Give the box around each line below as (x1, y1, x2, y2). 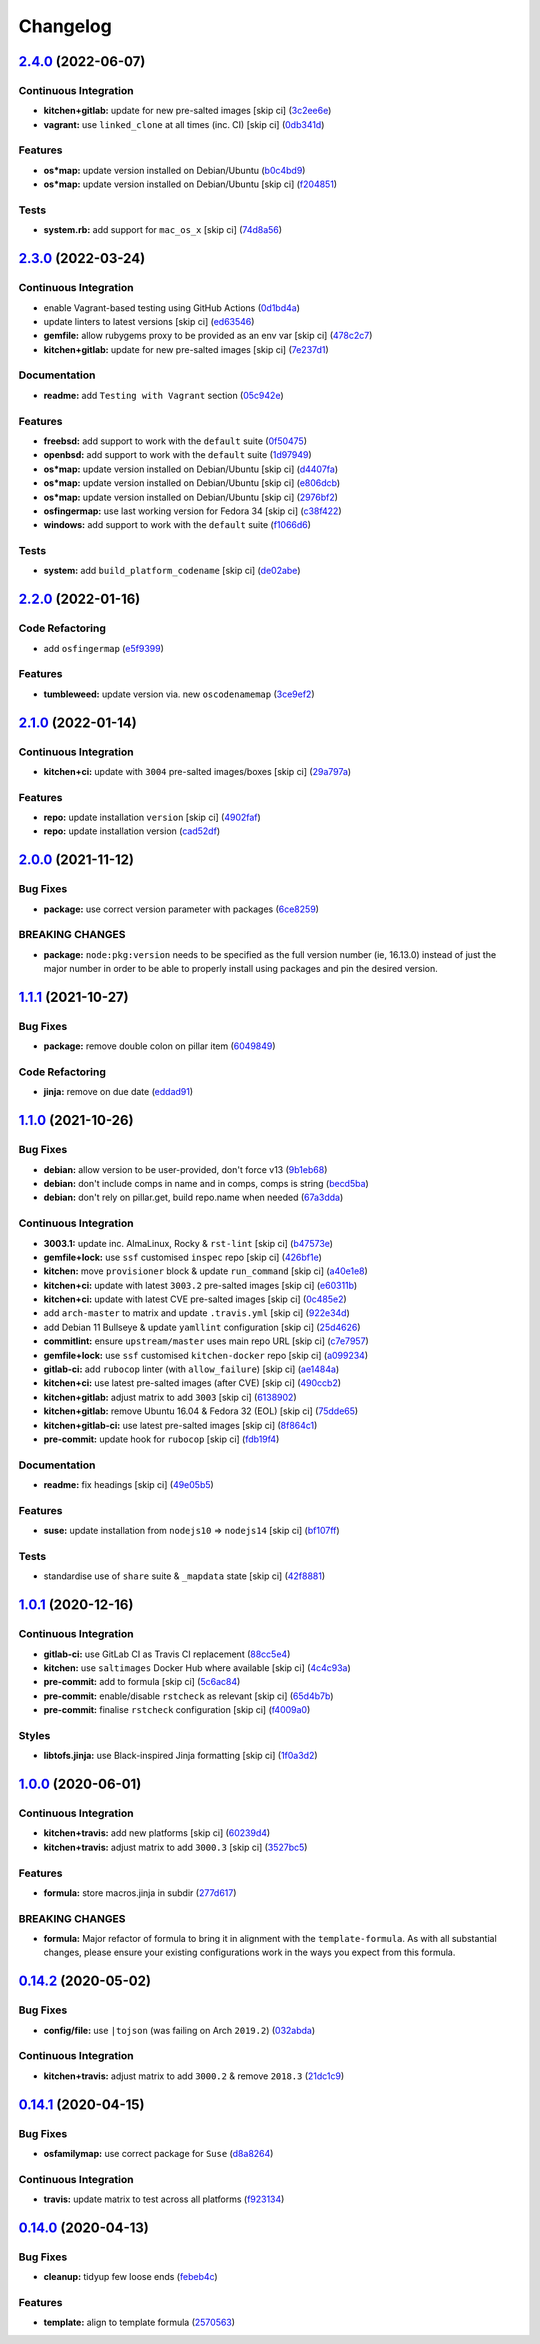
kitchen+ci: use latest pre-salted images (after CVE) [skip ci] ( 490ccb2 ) (43, 1377, 342, 1389)
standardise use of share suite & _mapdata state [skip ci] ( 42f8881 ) (43, 1570, 326, 1582)
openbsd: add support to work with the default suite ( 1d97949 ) (43, 449, 312, 461)
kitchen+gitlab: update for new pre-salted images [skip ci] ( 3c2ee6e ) (43, 105, 332, 117)
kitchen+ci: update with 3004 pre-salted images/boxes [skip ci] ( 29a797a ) (43, 765, 352, 777)
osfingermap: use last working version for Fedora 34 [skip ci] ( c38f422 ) (43, 505, 342, 517)
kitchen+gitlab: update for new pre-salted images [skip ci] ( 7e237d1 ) (43, 343, 329, 355)
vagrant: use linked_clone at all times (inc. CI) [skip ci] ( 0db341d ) (43, 118, 325, 130)
